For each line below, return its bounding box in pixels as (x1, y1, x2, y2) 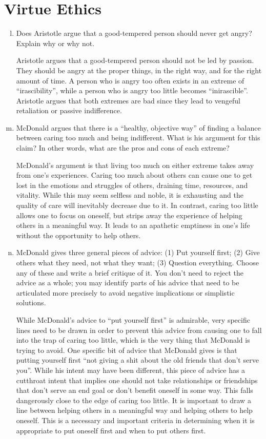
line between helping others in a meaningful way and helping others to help (16, 405, 253, 415)
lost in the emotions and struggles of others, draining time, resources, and (16, 179, 248, 190)
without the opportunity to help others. (16, 229, 141, 240)
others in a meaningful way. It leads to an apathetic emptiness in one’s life (16, 220, 250, 231)
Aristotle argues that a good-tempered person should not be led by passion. (16, 55, 254, 66)
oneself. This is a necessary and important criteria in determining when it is (16, 414, 255, 425)
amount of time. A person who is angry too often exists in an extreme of (16, 75, 244, 86)
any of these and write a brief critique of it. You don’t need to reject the (16, 267, 243, 278)
